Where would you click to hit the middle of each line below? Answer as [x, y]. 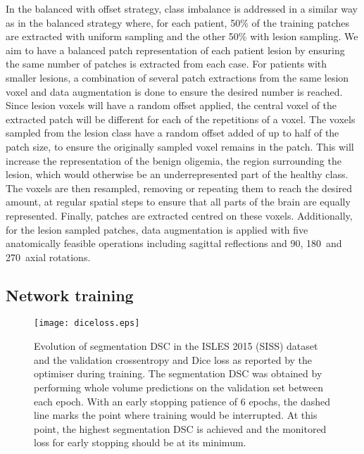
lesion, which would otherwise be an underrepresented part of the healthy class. [177, 174]
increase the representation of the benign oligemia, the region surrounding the [174, 160]
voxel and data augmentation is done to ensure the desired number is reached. [174, 91]
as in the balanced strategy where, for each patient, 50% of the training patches [178, 22]
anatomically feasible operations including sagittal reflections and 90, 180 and [174, 243]
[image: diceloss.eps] [87, 323]
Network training [70, 295]
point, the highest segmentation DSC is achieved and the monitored [180, 428]
